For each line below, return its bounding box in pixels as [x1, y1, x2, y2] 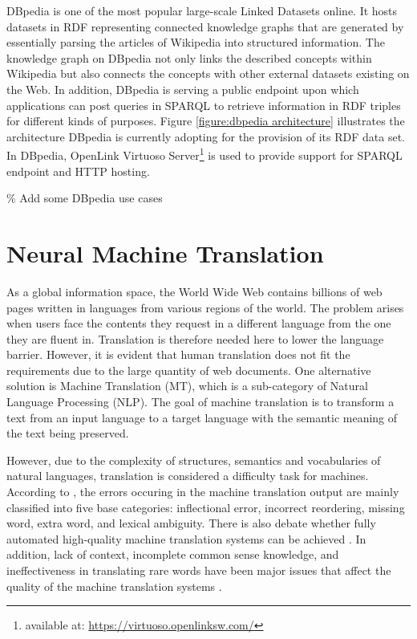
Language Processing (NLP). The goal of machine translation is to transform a [6, 393, 395, 410]
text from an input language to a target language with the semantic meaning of [6, 409, 398, 425]
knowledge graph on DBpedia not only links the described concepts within [6, 49, 372, 66]
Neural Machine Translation [6, 236, 324, 269]
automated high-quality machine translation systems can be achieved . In [6, 530, 366, 547]
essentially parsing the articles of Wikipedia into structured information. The [6, 34, 385, 51]
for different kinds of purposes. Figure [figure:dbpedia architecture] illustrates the [6, 112, 405, 129]
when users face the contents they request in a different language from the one [6, 315, 391, 332]
